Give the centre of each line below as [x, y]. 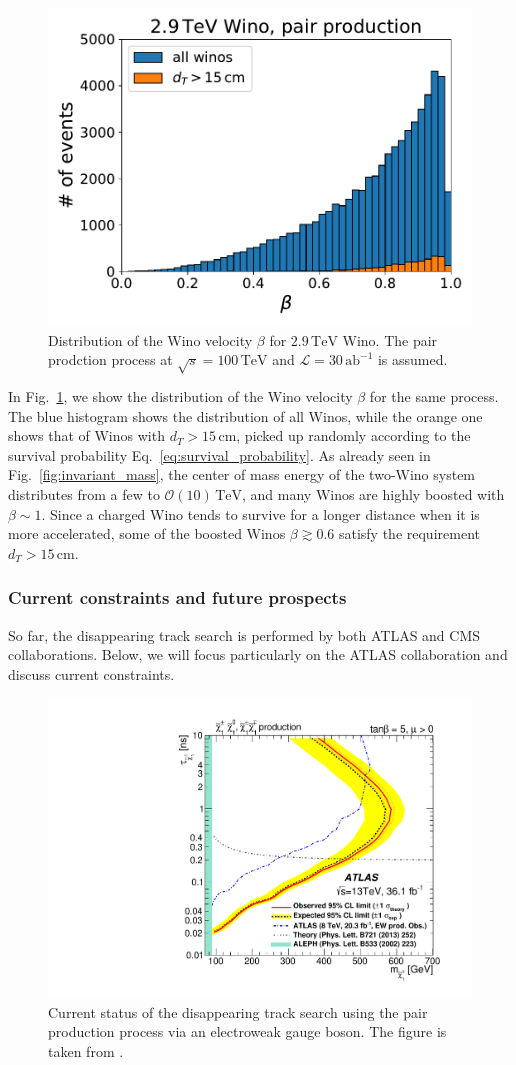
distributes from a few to [84, 493]
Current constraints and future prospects [177, 597]
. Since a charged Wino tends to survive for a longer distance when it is [260, 513]
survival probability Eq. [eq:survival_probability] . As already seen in [219, 454]
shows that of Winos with [86, 435]
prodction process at [110, 359]
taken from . [86, 1050]
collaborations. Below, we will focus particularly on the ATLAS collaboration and [258, 654]
